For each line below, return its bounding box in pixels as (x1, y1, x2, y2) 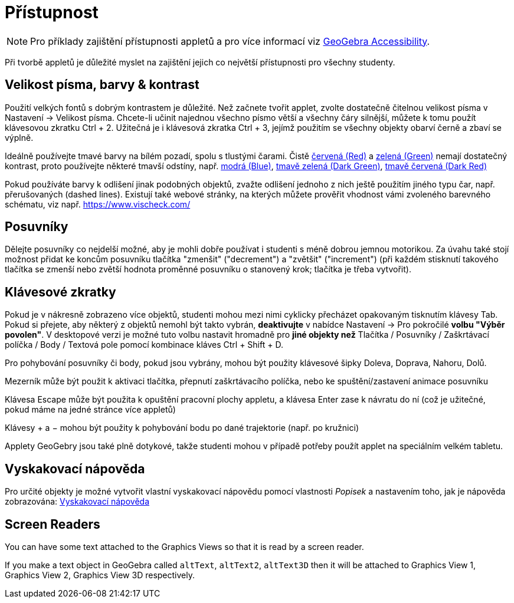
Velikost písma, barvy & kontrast (5, 77, 199, 93)
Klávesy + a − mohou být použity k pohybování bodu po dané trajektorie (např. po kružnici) (5, 423, 359, 433)
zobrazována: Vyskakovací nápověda (5, 496, 150, 507)
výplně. (5, 132, 34, 143)
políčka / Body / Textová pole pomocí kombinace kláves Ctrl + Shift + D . (5, 340, 283, 350)
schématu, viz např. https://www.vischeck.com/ (5, 199, 191, 209)
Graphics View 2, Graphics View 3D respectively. (5, 569, 195, 580)
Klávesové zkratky (5, 284, 116, 299)
